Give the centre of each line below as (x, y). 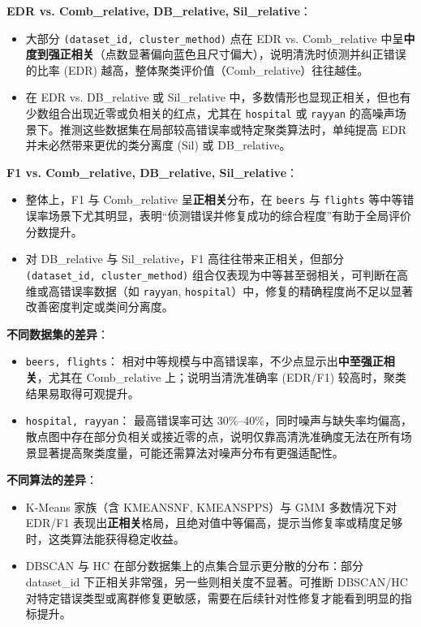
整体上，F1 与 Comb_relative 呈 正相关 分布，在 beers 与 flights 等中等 (214, 199)
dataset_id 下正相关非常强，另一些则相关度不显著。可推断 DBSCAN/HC (217, 582)
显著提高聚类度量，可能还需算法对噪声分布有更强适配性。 (190, 452)
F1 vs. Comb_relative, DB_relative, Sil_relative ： (153, 172)
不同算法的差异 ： (52, 480)
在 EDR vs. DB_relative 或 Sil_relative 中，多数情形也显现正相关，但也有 (218, 97)
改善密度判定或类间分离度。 (99, 307)
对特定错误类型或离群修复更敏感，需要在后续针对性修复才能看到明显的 (213, 597)
